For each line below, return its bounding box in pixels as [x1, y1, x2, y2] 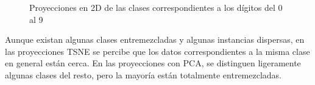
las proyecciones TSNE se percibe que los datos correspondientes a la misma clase [5, 45, 310, 57]
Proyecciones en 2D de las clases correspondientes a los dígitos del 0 [29, 1, 283, 13]
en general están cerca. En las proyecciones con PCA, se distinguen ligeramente [5, 57, 301, 69]
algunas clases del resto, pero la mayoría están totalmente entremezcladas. [5, 68, 281, 81]
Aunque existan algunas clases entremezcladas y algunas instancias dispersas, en [5, 33, 305, 46]
